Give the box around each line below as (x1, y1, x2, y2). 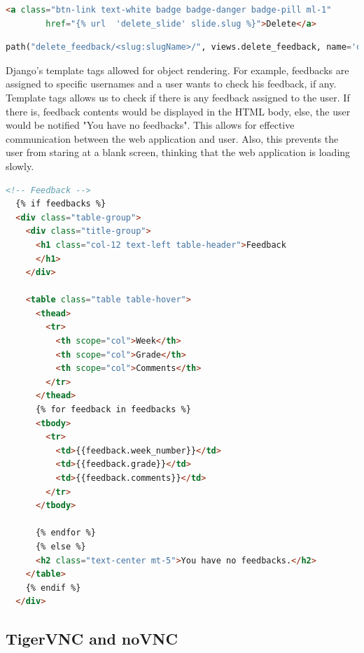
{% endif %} (25, 582, 81, 593)
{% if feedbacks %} (15, 199, 106, 209)
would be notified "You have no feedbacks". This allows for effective (6, 118, 295, 132)
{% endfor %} (35, 528, 96, 538)
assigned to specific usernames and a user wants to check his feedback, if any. (6, 76, 337, 91)
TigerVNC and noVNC (6, 628, 178, 650)
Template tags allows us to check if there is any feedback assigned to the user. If (6, 90, 350, 104)
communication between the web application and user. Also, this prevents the (6, 131, 339, 146)
